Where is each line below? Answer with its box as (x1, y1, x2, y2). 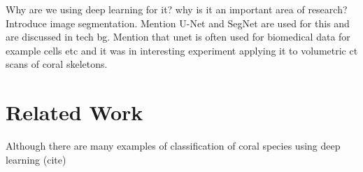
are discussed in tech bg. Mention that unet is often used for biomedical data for (6, 29, 350, 44)
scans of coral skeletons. (6, 57, 108, 71)
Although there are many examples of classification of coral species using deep (6, 138, 341, 153)
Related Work (6, 98, 143, 127)
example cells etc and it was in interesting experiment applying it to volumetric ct (6, 43, 358, 57)
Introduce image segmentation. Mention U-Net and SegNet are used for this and (6, 15, 350, 30)
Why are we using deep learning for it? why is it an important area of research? (6, 2, 348, 16)
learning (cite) (6, 152, 66, 166)
